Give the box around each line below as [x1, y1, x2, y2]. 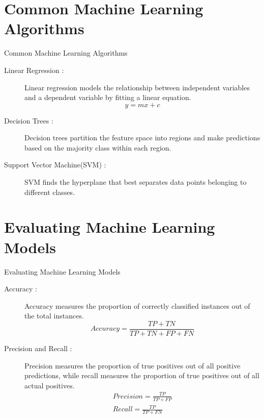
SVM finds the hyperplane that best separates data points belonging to [24, 177, 247, 187]
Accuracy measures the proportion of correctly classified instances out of [24, 300, 250, 311]
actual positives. [24, 380, 75, 390]
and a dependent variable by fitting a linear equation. [24, 92, 191, 103]
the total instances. [24, 310, 84, 321]
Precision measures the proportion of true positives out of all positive [24, 360, 241, 371]
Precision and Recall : [4, 343, 72, 353]
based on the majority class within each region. [24, 142, 171, 153]
